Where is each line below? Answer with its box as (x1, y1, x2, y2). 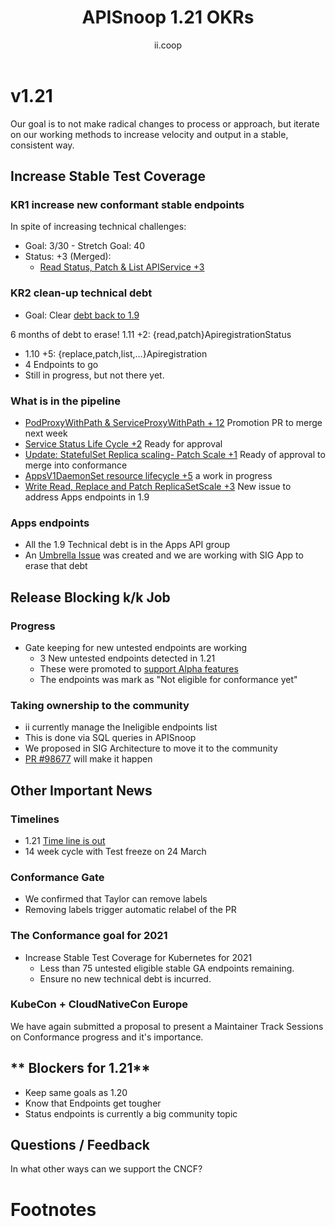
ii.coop (153, 39, 183, 51)
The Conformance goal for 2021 (10, 929, 168, 943)
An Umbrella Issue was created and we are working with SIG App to (24, 549, 304, 561)
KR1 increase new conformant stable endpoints (10, 198, 245, 211)
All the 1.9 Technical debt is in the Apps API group (24, 539, 231, 551)
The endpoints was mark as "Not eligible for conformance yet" (39, 673, 298, 685)
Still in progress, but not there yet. (24, 369, 165, 381)
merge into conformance (24, 459, 128, 471)
